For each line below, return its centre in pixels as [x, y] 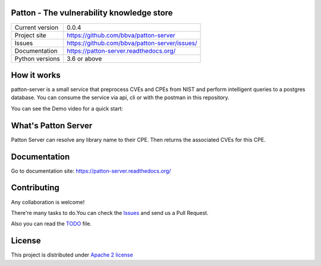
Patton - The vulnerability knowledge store [92, 13]
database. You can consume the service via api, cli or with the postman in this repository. [120, 97]
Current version [37, 27]
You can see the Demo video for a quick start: [67, 108]
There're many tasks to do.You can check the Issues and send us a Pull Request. [110, 213]
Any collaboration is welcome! [48, 202]
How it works [36, 75]
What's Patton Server [52, 126]
